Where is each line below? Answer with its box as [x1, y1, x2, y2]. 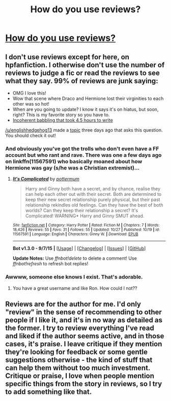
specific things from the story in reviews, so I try [5, 379, 162, 388]
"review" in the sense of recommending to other [5, 308, 162, 316]
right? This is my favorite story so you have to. [12, 112, 110, 118]
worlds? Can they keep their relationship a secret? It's [25, 208, 138, 214]
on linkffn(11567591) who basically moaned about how [5, 158, 142, 165]
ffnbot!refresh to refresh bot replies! [12, 261, 89, 267]
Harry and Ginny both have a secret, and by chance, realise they [25, 186, 161, 192]
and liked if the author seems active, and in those [5, 332, 164, 340]
